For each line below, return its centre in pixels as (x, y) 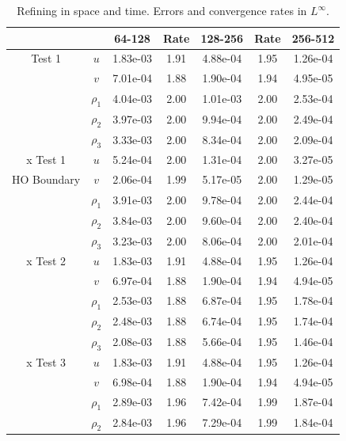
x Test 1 (46, 160)
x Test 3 (46, 361)
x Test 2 (46, 261)
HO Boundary (46, 179)
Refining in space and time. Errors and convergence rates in (162, 10)
